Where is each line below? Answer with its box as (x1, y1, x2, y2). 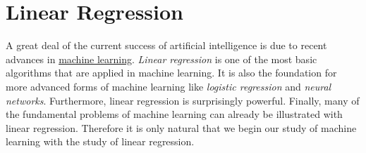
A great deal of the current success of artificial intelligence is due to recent (6, 38, 327, 53)
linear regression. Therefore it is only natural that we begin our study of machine (6, 120, 357, 135)
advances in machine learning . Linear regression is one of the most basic (6, 51, 317, 66)
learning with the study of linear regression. (6, 134, 195, 149)
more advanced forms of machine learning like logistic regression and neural (6, 79, 331, 93)
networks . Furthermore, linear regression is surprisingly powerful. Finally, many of (6, 93, 360, 107)
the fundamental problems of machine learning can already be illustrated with (6, 107, 343, 121)
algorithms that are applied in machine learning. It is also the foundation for (6, 65, 337, 80)
